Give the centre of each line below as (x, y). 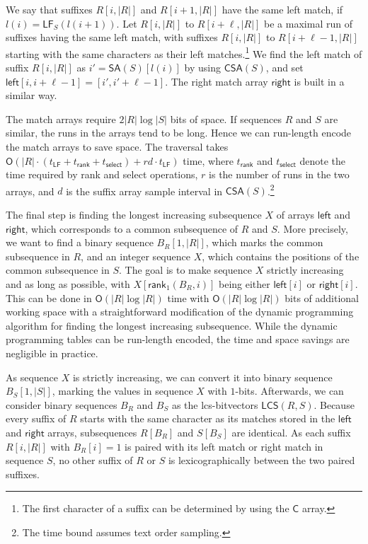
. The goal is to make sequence (185, 270)
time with (188, 297)
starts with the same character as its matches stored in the (208, 418)
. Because (334, 404)
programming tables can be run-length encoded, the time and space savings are (178, 339)
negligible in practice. (52, 353)
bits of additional (322, 297)
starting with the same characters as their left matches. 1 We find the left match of (184, 52)
